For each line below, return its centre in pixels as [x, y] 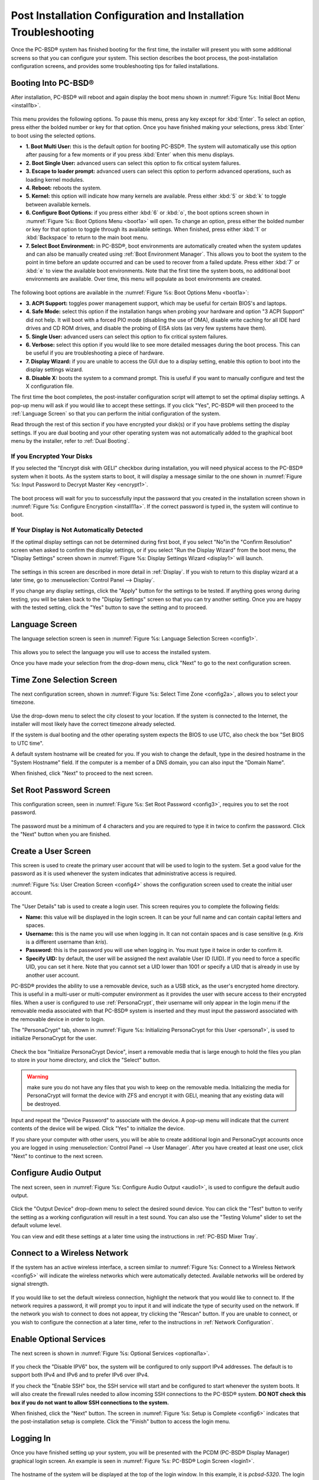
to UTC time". [27, 743]
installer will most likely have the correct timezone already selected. [93, 724]
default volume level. [36, 1225]
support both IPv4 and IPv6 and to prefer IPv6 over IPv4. [80, 1375]
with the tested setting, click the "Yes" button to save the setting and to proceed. [109, 607]
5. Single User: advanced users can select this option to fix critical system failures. [127, 336]
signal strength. [30, 1284]
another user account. [53, 975]
